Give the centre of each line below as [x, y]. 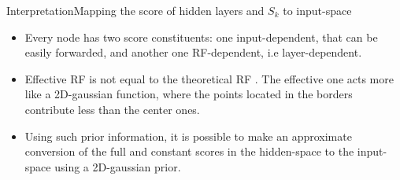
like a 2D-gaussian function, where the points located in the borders [189, 94]
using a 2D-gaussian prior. [118, 166]
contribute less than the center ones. [112, 109]
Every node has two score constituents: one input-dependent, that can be [201, 37]
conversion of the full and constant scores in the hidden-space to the [189, 151]
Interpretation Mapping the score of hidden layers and [135, 10]
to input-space [317, 10]
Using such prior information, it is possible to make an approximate [188, 136]
